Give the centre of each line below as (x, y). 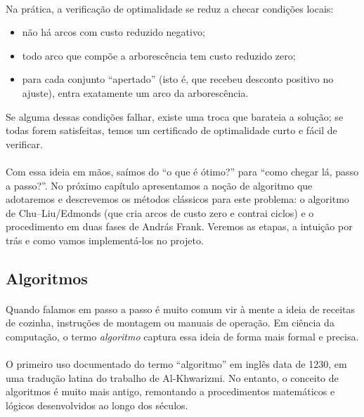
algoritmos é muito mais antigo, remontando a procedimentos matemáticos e (170, 391)
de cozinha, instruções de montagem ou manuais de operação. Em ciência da (170, 323)
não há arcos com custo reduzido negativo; (113, 32)
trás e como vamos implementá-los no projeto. (105, 240)
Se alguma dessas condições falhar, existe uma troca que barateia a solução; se (175, 116)
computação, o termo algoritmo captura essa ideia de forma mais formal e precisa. (182, 337)
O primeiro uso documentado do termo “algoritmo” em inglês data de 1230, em (176, 364)
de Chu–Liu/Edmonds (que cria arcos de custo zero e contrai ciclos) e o (160, 212)
